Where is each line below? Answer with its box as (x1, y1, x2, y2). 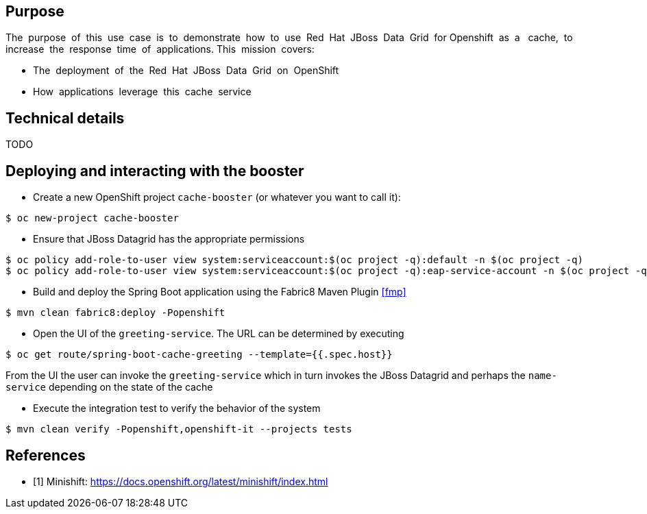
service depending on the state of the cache (5, 381, 213, 393)
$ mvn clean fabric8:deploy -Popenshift (5, 307, 225, 319)
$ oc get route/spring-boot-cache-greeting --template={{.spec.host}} (5, 349, 393, 360)
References (5, 446, 86, 464)
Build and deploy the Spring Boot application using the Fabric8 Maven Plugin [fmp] (33, 286, 406, 298)
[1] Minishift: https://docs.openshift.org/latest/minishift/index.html (33, 475, 328, 487)
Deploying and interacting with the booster (5, 162, 304, 180)
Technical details (5, 109, 125, 127)
